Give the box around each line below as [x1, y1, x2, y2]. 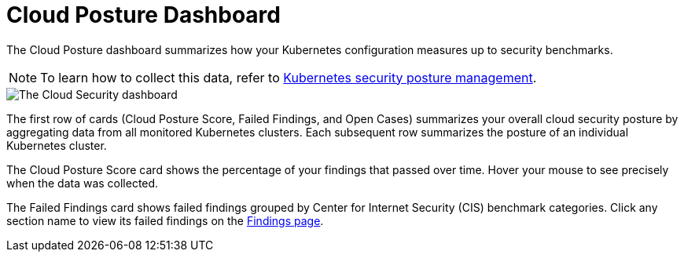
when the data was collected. [6, 176, 159, 190]
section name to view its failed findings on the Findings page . [6, 213, 324, 227]
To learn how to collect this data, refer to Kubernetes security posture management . [40, 69, 537, 85]
